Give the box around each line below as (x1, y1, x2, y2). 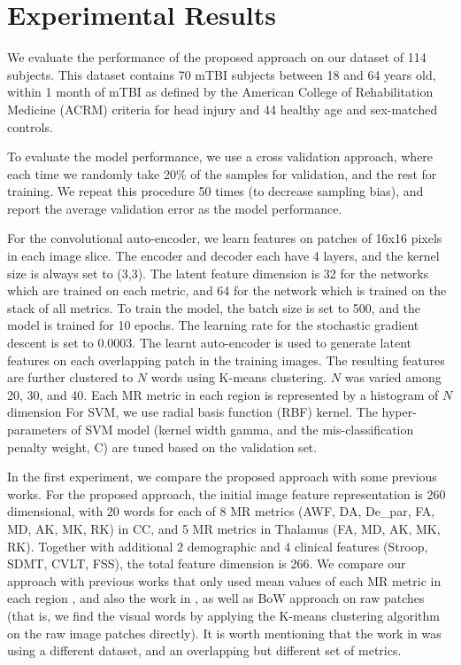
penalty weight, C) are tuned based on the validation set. (7, 437, 318, 456)
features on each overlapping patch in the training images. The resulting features (7, 350, 445, 369)
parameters (7, 420, 67, 438)
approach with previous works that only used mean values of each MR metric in (7, 571, 442, 590)
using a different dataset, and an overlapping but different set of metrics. (7, 641, 402, 660)
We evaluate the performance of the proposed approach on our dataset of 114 (7, 48, 426, 66)
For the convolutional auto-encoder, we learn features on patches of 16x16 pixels (7, 229, 442, 247)
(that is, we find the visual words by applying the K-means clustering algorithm (7, 606, 440, 624)
